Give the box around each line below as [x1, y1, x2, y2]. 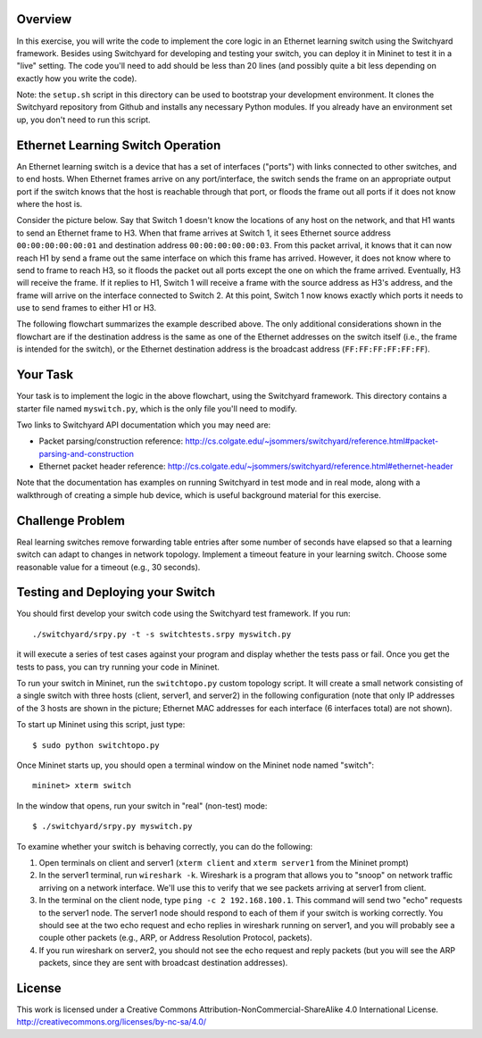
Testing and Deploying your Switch [16, 585, 216, 600]
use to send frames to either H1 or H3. [16, 303, 156, 313]
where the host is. [16, 198, 83, 209]
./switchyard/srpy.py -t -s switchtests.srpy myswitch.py [32, 629, 292, 639]
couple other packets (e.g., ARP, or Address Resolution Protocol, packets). [38, 933, 312, 943]
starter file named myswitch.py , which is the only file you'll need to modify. [16, 403, 298, 414]
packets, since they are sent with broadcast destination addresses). [38, 958, 288, 968]
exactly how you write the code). [16, 72, 137, 84]
